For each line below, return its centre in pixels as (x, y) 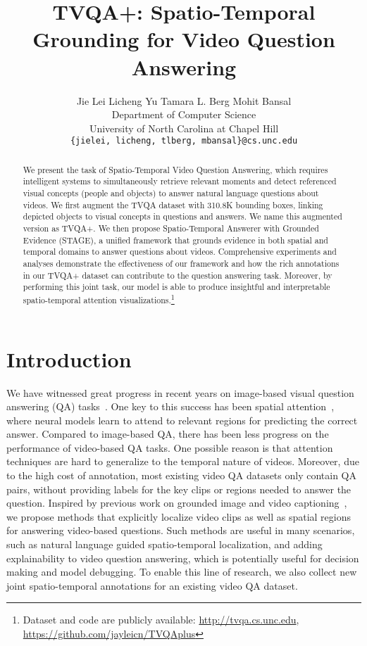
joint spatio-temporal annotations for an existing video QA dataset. (152, 585)
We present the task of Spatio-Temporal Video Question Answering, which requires (175, 169)
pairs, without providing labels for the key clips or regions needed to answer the (179, 489)
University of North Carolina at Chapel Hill (184, 128)
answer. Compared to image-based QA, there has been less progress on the (168, 434)
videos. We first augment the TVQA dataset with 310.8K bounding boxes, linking (173, 204)
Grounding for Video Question (184, 39)
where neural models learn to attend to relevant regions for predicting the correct (182, 420)
